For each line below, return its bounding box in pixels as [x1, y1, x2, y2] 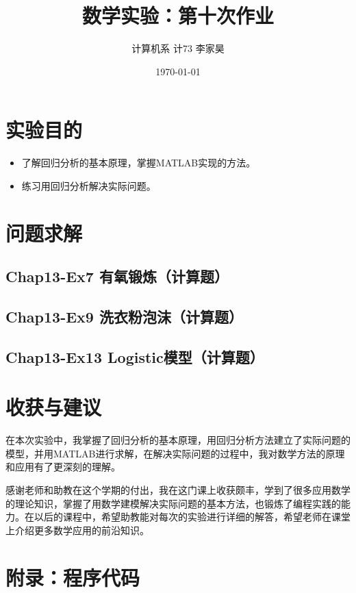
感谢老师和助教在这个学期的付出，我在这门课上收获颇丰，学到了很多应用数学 [5, 483, 351, 497]
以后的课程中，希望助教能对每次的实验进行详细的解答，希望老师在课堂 [34, 509, 351, 524]
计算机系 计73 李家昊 [131, 41, 225, 55]
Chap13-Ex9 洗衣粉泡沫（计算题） [5, 305, 243, 327]
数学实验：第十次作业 [81, 1, 274, 29]
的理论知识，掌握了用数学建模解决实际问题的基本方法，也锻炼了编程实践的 [5, 496, 341, 510]
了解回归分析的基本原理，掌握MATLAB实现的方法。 [21, 155, 256, 170]
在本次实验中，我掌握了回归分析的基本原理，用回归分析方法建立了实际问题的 [5, 433, 351, 447]
